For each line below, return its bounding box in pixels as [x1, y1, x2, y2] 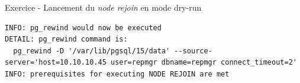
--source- [174, 46, 212, 55]
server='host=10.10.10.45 [5, 58, 107, 67]
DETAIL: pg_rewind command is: [5, 35, 128, 44]
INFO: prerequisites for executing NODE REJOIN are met [5, 69, 230, 78]
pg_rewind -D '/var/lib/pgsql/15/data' [13, 46, 170, 55]
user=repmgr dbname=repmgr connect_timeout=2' [110, 58, 297, 67]
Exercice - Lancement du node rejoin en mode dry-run [5, 1, 202, 13]
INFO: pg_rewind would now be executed [5, 23, 162, 32]
